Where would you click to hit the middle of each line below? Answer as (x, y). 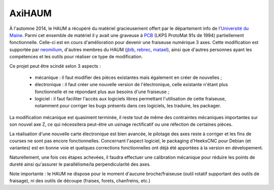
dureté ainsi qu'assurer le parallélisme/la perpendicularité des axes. (80, 164)
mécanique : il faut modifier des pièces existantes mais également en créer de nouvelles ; (128, 77)
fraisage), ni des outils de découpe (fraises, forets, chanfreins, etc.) (80, 180)
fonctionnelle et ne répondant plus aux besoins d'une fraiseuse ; (102, 92)
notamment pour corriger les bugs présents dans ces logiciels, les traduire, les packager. (128, 106)
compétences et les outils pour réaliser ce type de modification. (76, 57)
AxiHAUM (30, 13)
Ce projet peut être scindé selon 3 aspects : (55, 66)
